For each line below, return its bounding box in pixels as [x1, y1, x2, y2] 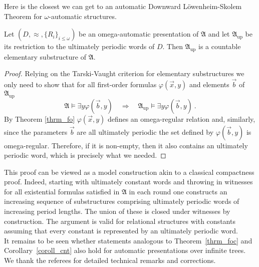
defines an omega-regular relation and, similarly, [107, 113, 255, 124]
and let [208, 29, 230, 39]
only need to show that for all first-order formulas [4, 79, 157, 90]
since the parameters [4, 126, 68, 137]
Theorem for [4, 11, 42, 21]
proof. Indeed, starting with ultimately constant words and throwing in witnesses [4, 176, 253, 187]
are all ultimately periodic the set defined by [77, 126, 214, 137]
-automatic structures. [49, 11, 117, 21]
